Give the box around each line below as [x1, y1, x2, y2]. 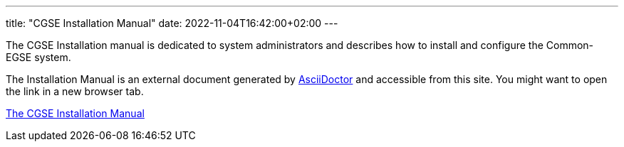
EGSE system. [6, 51, 71, 63]
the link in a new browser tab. [6, 85, 144, 97]
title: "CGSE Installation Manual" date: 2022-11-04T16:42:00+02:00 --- [6, 17, 338, 29]
